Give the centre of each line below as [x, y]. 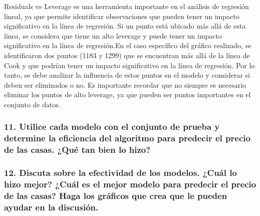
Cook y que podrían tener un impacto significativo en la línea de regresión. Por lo [129, 65]
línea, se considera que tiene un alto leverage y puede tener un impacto [113, 35]
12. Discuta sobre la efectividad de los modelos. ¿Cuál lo [120, 173]
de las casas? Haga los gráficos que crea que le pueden [116, 195]
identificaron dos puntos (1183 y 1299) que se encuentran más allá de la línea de [127, 55]
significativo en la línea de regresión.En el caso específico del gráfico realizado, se [128, 45]
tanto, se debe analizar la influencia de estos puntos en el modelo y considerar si [127, 75]
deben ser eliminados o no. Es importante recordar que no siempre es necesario [125, 84]
